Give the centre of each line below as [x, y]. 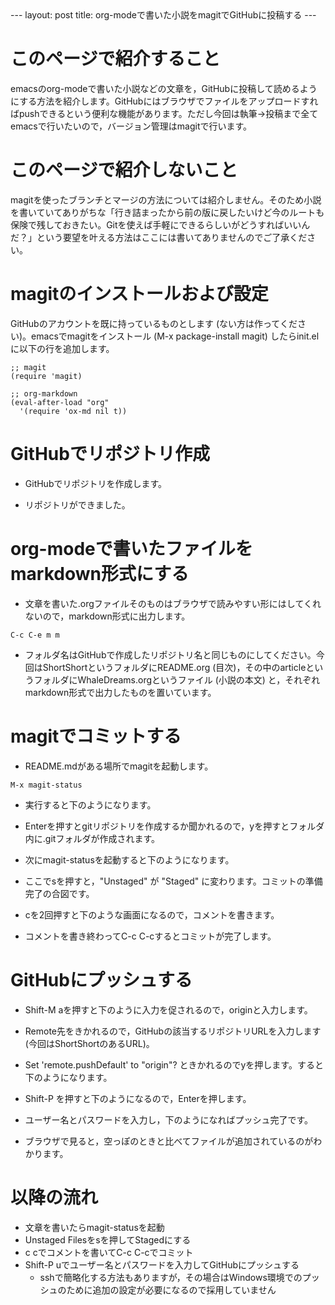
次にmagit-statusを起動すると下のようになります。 [129, 859]
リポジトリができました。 [77, 504]
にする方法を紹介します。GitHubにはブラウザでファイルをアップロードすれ [164, 101]
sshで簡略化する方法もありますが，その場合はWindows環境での [171, 1277]
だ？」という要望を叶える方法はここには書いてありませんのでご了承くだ [159, 237]
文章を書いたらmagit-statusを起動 [94, 1227]
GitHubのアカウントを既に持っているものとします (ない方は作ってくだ [154, 323]
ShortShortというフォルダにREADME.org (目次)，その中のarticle [174, 667]
